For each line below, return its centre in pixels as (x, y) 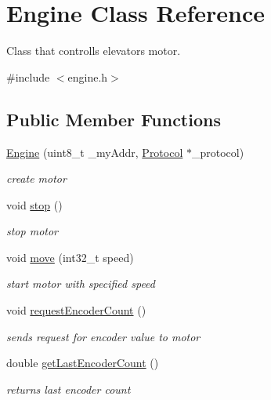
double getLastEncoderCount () (83, 363)
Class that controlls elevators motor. (94, 51)
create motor (36, 178)
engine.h (88, 76)
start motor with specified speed (81, 284)
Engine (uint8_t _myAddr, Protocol (95, 152)
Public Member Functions (114, 119)
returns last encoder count (69, 389)
